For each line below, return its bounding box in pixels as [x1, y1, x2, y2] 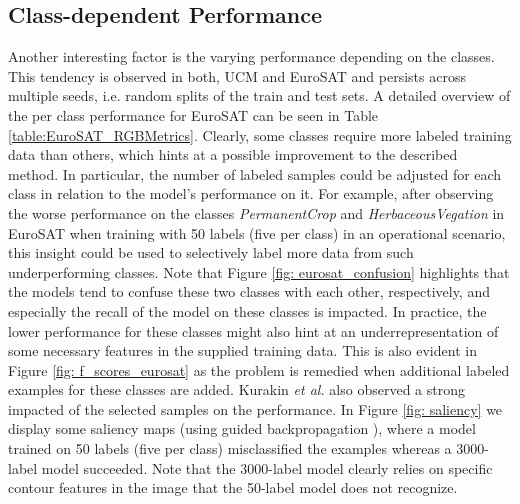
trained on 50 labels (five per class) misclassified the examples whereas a [8, 438, 452, 459]
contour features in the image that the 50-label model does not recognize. [8, 477, 458, 498]
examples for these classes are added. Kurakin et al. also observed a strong [8, 379, 465, 400]
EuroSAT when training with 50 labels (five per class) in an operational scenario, [8, 222, 506, 243]
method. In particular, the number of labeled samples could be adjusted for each [8, 163, 502, 184]
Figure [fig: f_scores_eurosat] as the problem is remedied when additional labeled [8, 359, 510, 380]
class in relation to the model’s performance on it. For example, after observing [8, 183, 494, 204]
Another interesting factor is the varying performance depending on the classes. [8, 46, 495, 67]
